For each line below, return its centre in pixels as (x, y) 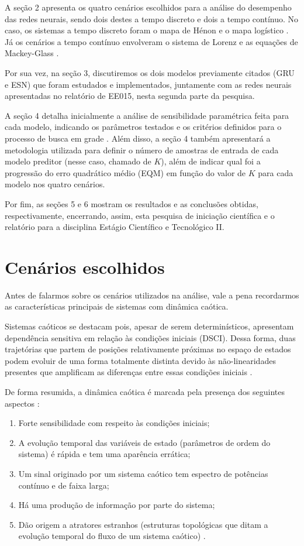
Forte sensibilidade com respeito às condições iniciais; (114, 423)
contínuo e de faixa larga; (64, 485)
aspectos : (22, 403)
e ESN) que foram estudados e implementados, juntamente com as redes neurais (148, 84)
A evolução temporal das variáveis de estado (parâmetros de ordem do (144, 442)
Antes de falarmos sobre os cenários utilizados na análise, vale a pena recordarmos (152, 295)
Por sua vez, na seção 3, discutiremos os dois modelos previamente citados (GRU (150, 72)
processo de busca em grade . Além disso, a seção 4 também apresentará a (138, 138)
